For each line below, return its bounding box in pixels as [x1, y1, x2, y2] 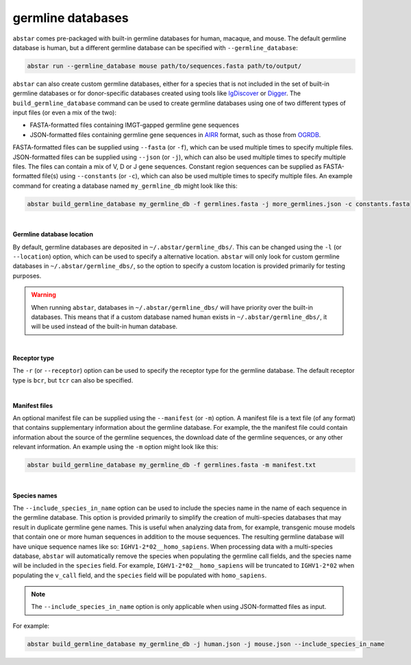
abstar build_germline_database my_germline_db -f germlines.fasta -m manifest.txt [27, 461, 316, 469]
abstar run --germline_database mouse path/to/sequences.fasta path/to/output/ [27, 62, 302, 70]
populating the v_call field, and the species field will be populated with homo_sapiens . [12, 571, 267, 579]
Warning [31, 291, 56, 299]
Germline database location [12, 230, 94, 239]
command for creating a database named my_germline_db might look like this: [12, 182, 238, 190]
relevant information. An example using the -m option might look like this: [12, 443, 219, 451]
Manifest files [12, 401, 53, 409]
